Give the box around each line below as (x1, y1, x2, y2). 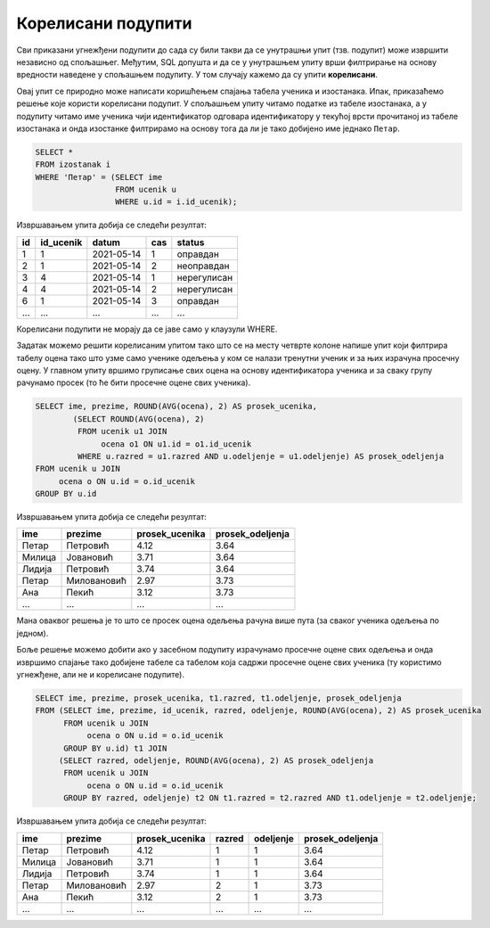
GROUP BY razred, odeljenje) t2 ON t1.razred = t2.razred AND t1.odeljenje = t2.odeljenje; (63, 793, 477, 803)
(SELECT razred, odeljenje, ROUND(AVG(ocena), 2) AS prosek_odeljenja (58, 755, 374, 766)
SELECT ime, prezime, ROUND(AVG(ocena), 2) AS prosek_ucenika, (35, 401, 318, 412)
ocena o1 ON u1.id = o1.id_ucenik (101, 439, 252, 449)
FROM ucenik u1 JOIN (77, 426, 167, 437)
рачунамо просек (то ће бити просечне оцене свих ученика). (16, 377, 251, 388)
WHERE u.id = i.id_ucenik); (114, 197, 238, 207)
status (176, 236, 205, 249)
